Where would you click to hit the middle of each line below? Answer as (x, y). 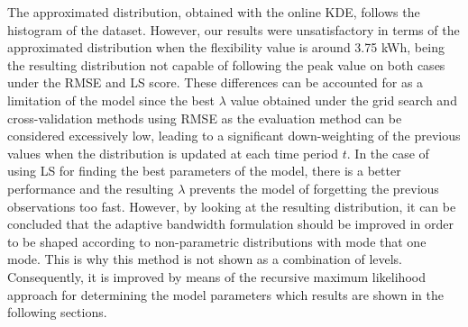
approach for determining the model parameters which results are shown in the (225, 294)
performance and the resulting (91, 188)
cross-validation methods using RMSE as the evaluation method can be (205, 118)
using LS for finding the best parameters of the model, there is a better (204, 171)
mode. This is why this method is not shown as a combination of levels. (205, 259)
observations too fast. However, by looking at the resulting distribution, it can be (232, 206)
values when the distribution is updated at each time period (173, 153)
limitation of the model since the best (111, 100)
